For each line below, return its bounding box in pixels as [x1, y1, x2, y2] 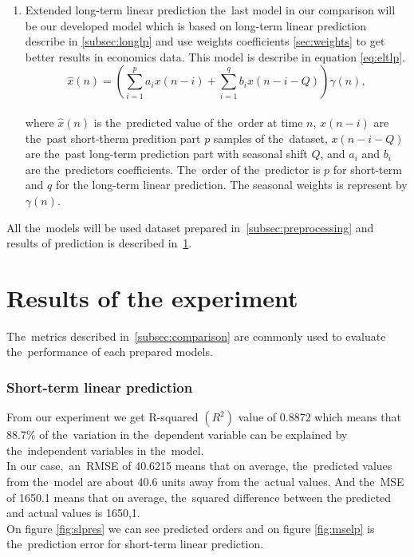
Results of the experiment [6, 281, 298, 314]
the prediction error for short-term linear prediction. [6, 535, 264, 552]
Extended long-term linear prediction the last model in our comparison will [25, 2, 396, 18]
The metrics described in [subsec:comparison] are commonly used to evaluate [6, 327, 386, 344]
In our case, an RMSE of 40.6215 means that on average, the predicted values [6, 457, 392, 474]
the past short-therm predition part [25, 129, 201, 146]
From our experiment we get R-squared [6, 409, 199, 425]
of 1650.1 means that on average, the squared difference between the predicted [6, 488, 392, 505]
